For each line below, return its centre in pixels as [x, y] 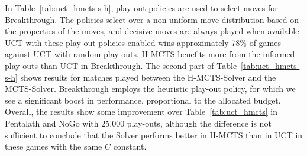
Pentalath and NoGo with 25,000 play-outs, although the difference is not [138, 123]
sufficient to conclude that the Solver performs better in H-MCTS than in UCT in [154, 135]
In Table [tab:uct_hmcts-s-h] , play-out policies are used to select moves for [141, 8]
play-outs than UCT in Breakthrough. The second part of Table [121, 65]
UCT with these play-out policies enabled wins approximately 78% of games [143, 42]
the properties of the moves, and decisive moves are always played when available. [153, 31]
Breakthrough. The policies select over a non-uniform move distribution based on [152, 19]
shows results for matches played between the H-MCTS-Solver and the [148, 77]
